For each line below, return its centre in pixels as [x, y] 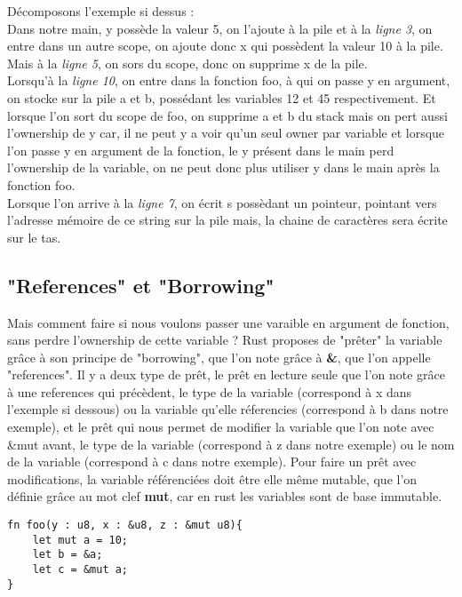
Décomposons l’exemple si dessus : [101, 11]
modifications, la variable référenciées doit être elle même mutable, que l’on [212, 478]
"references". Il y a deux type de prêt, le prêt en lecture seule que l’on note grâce [227, 374]
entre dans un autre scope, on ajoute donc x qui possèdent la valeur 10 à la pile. [225, 46]
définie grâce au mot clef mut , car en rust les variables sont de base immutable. [225, 496]
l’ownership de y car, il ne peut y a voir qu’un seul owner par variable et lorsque [226, 133]
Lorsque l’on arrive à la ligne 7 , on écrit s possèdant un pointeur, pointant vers [222, 202]
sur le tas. [34, 237]
